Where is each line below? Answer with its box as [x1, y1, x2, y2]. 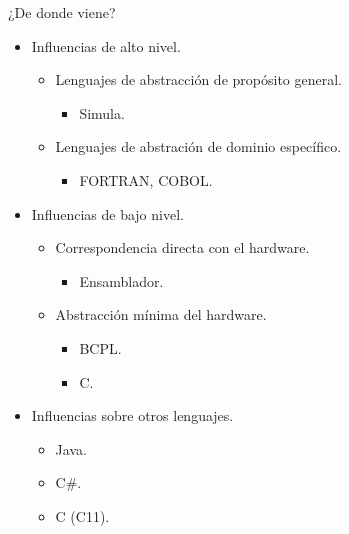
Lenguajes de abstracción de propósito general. [55, 69, 342, 90]
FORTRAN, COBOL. [79, 169, 213, 190]
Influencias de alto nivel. [31, 35, 181, 56]
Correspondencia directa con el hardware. [55, 237, 310, 258]
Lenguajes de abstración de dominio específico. [55, 136, 342, 157]
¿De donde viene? [8, 2, 116, 22]
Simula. [79, 102, 125, 123]
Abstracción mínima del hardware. [55, 304, 267, 325]
